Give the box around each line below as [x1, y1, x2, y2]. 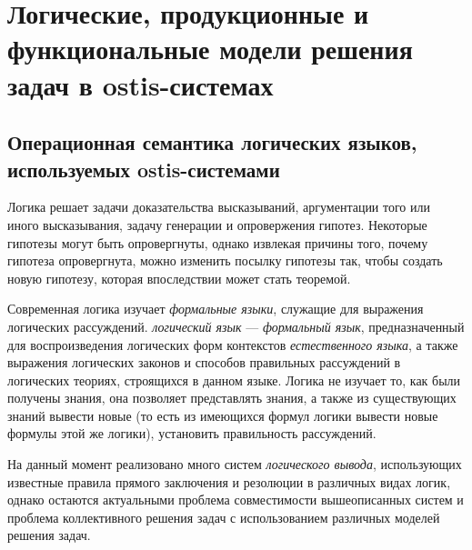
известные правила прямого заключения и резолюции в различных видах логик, [7, 472, 451, 491]
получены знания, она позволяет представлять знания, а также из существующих [7, 388, 457, 407]
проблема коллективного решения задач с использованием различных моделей [7, 507, 440, 526]
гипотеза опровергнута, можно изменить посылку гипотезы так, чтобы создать [7, 251, 443, 270]
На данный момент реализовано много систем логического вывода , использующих [7, 455, 462, 474]
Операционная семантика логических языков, [7, 128, 417, 156]
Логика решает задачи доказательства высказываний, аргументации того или [7, 197, 430, 216]
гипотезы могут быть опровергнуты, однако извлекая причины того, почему [7, 233, 428, 252]
